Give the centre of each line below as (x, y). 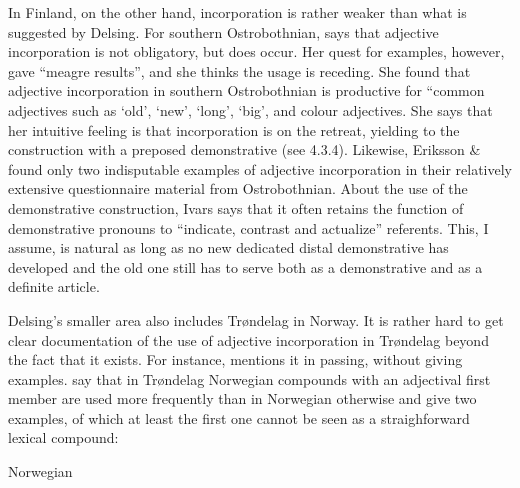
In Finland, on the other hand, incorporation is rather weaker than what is (237, 12)
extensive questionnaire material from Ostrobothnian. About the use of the (238, 188)
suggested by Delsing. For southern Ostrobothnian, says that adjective (223, 31)
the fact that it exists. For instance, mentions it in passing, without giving (235, 359)
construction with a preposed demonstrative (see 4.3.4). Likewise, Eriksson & (244, 149)
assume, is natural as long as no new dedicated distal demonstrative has (228, 247)
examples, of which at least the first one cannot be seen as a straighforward (239, 417)
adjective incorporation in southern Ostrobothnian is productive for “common (246, 90)
